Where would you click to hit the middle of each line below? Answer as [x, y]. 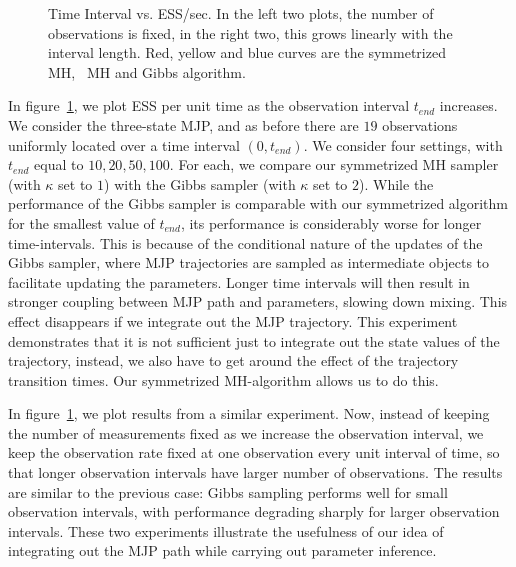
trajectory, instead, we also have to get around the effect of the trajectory [233, 360]
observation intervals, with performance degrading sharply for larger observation [254, 511]
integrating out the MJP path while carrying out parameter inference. [222, 550]
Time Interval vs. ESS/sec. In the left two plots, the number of [241, 13]
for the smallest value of [81, 222]
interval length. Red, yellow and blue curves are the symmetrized [247, 52]
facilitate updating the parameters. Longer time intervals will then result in [239, 281]
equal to [59, 164]
